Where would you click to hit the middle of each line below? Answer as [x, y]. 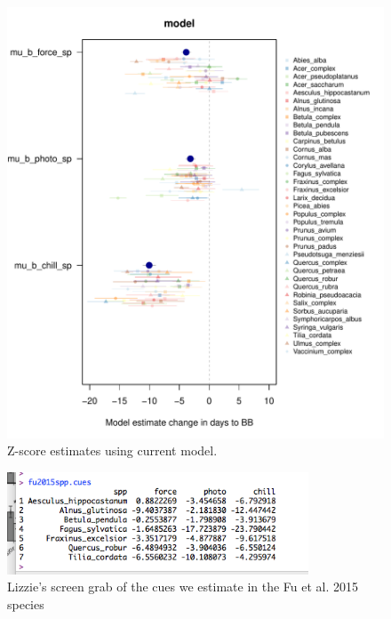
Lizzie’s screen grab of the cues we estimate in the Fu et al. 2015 [183, 587]
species [26, 603]
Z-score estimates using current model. [112, 450]
